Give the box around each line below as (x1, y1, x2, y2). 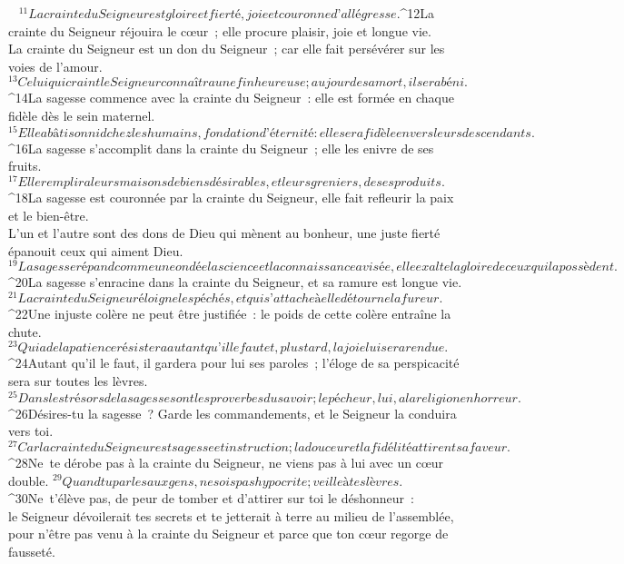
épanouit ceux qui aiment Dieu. (8, 241, 183, 260)
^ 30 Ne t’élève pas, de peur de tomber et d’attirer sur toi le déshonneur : (8, 489, 414, 508)
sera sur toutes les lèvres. (8, 371, 148, 390)
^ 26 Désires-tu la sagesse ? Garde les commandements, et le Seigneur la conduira (8, 403, 457, 422)
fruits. (8, 156, 42, 175)
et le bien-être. (8, 205, 89, 224)
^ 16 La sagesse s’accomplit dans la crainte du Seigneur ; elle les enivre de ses (8, 138, 434, 157)
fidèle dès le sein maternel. (8, 106, 155, 125)
